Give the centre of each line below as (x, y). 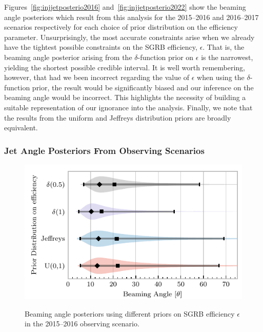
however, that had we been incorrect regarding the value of (97, 77)
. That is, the (224, 47)
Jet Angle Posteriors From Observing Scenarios (104, 150)
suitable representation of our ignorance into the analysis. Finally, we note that (128, 107)
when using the (221, 77)
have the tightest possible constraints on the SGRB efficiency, (101, 47)
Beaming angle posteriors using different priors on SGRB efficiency (130, 313)
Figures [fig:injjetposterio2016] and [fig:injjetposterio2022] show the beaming (125, 7)
